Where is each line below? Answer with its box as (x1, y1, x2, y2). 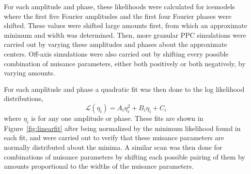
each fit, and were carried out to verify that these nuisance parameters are (4, 132, 224, 143)
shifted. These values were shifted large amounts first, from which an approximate (4, 20, 247, 30)
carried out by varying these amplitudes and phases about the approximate (4, 39, 227, 49)
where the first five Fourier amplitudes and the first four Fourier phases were (4, 11, 232, 21)
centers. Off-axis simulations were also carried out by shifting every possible (4, 48, 229, 58)
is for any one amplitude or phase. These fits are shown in (31, 113, 204, 123)
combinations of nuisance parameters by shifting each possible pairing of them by (4, 151, 245, 161)
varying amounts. (4, 68, 55, 78)
